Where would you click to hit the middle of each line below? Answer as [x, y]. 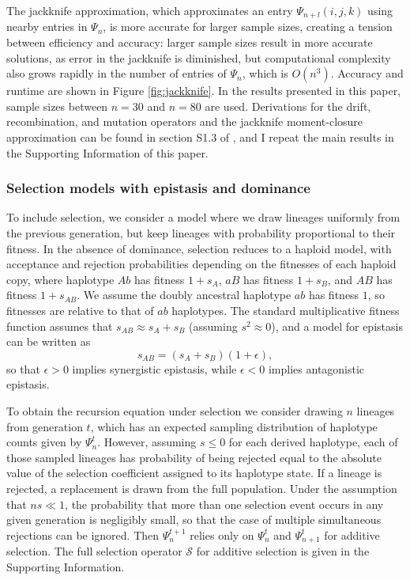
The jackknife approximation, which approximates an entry [150, 10]
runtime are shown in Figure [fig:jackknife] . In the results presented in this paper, [204, 91]
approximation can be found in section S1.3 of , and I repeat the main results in [200, 137]
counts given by [44, 442]
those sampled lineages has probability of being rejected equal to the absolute [194, 457]
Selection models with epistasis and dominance [158, 188]
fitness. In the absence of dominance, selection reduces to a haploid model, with [199, 248]
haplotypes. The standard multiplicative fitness [286, 310]
